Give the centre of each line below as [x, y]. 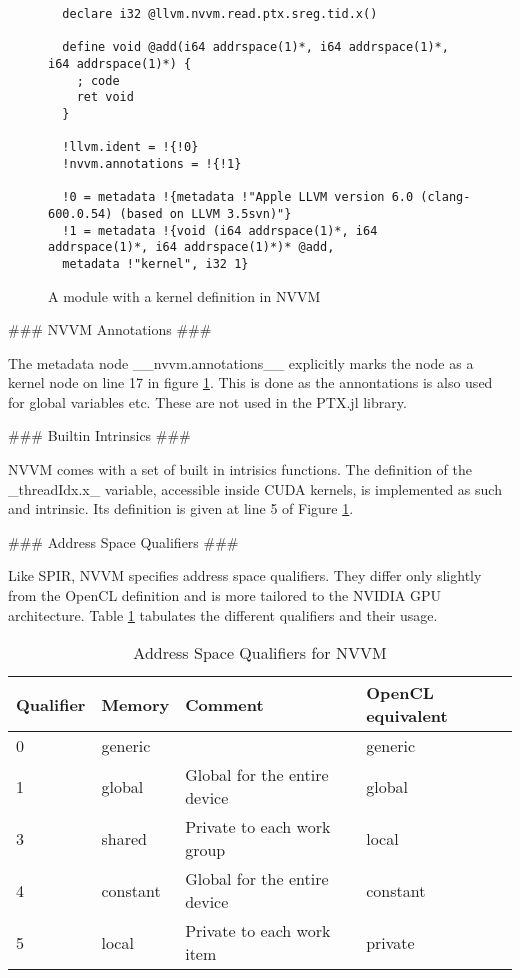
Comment [224, 704]
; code [98, 80]
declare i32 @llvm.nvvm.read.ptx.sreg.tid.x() [220, 14]
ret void [105, 97]
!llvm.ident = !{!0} [130, 147]
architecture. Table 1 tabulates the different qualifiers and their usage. [223, 614]
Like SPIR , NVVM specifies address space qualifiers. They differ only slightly [245, 575]
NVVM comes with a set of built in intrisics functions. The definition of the [240, 469]
